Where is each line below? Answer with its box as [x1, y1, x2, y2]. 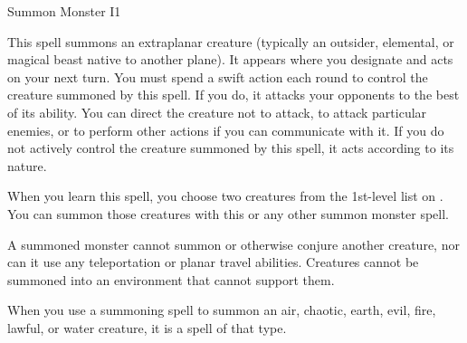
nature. [7, 156, 47, 175]
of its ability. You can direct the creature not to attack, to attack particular [7, 102, 427, 121]
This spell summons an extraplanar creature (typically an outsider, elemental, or [7, 32, 454, 51]
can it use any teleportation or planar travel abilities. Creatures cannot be [7, 252, 419, 272]
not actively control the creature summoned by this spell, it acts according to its [7, 138, 454, 157]
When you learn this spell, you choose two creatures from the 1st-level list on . [7, 186, 443, 205]
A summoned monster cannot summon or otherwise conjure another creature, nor [7, 234, 460, 253]
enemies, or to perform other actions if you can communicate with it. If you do [7, 120, 444, 139]
